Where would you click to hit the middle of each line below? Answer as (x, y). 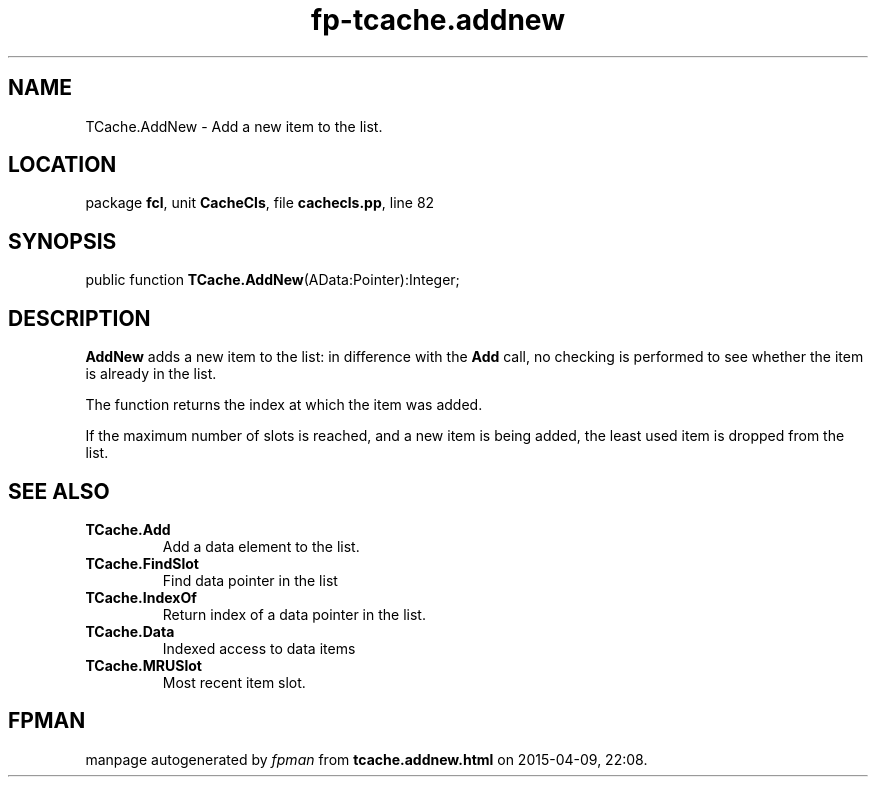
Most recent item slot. (234, 682)
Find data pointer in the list (250, 580)
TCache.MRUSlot (143, 665)
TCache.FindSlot (142, 563)
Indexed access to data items (259, 648)
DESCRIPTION (79, 318)
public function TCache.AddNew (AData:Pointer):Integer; (272, 280)
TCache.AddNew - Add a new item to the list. (234, 126)
